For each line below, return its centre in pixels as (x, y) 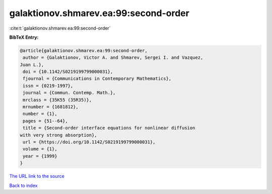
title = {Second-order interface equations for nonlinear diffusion (109, 128)
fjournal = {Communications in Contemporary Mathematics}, (97, 79)
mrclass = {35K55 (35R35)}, (57, 100)
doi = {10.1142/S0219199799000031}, (68, 72)
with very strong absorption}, (59, 135)
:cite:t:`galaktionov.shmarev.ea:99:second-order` (60, 28)
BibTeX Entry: (24, 37)
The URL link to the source (37, 176)
